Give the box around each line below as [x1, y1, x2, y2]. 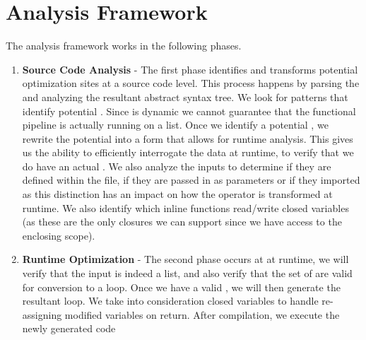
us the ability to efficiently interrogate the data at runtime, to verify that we [22, 145, 354, 160]
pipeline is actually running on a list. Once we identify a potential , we [22, 117, 329, 132]
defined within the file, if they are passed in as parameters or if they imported [22, 172, 360, 187]
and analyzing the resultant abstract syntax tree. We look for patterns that [22, 89, 348, 104]
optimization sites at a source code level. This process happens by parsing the [22, 76, 360, 90]
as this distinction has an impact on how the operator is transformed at [22, 187, 333, 201]
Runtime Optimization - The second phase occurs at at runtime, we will [22, 252, 349, 266]
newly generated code [22, 321, 116, 336]
